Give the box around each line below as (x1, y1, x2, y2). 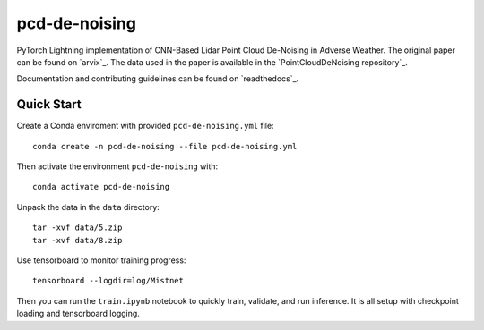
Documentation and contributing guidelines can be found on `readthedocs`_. (16, 73, 299, 84)
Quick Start (16, 97, 82, 112)
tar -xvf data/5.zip (32, 223, 123, 233)
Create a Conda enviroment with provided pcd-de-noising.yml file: (16, 121, 274, 131)
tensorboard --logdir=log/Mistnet (32, 275, 184, 286)
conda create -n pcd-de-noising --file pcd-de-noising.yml (32, 141, 298, 151)
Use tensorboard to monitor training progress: (16, 255, 186, 266)
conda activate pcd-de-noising (32, 182, 170, 192)
